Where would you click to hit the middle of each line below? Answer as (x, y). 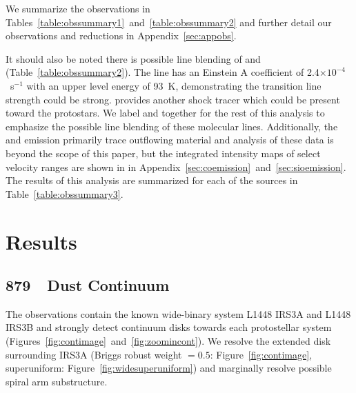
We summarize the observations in (78, 8)
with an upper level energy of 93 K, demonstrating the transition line (174, 85)
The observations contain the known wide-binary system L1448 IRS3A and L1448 (178, 313)
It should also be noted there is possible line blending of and (133, 58)
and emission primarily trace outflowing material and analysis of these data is (170, 140)
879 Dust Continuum (88, 285)
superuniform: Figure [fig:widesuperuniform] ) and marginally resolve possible (169, 368)
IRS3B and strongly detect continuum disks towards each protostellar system (169, 327)
